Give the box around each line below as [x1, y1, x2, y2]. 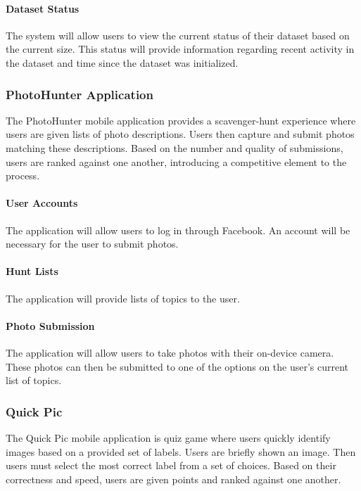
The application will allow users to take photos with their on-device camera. [6, 345, 334, 359]
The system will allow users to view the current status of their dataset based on [6, 27, 350, 42]
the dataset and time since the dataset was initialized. [6, 55, 239, 70]
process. [6, 168, 40, 183]
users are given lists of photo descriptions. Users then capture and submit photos [6, 127, 355, 141]
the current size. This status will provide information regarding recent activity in [6, 42, 355, 56]
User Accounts [6, 196, 78, 210]
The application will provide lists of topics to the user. [6, 291, 240, 305]
